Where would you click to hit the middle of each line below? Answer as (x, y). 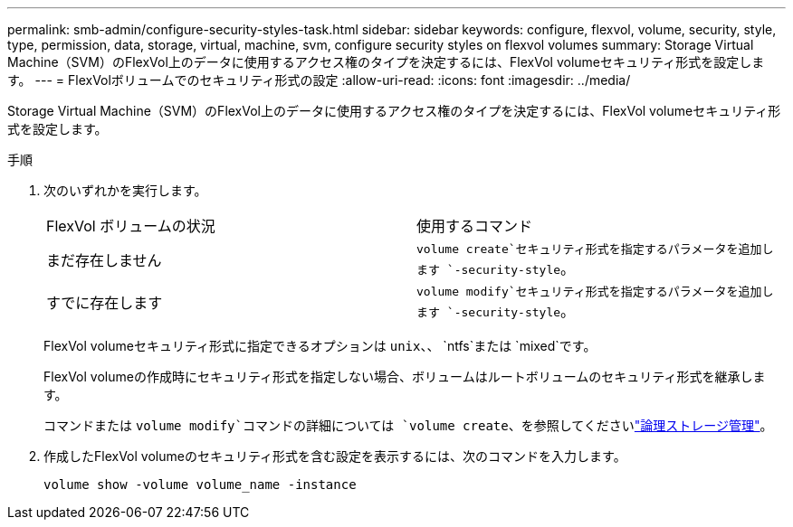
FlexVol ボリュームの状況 (131, 226)
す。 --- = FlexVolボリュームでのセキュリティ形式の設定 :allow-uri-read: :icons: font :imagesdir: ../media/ (319, 80)
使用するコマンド (475, 226)
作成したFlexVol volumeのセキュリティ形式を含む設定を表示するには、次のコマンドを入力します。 (335, 456)
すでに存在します (105, 302)
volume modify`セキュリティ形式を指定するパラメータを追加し (595, 292)
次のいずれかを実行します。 (125, 190)
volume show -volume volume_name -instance (200, 485)
